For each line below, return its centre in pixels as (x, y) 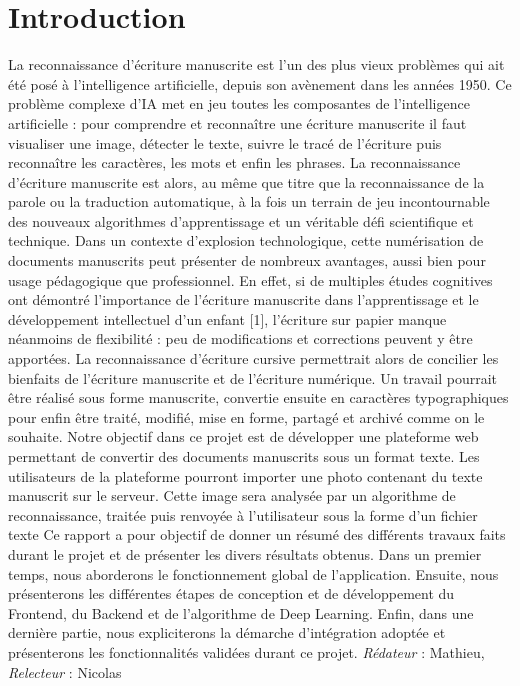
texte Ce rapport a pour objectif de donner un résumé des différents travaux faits (257, 534)
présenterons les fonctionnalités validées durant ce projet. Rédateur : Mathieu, (246, 651)
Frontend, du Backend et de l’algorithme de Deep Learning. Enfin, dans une (241, 612)
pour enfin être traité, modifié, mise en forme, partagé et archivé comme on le (246, 416)
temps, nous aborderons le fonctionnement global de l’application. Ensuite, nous (253, 573)
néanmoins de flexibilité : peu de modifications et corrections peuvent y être (240, 338)
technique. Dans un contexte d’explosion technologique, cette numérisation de (246, 240)
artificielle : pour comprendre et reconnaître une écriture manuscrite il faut (237, 122)
